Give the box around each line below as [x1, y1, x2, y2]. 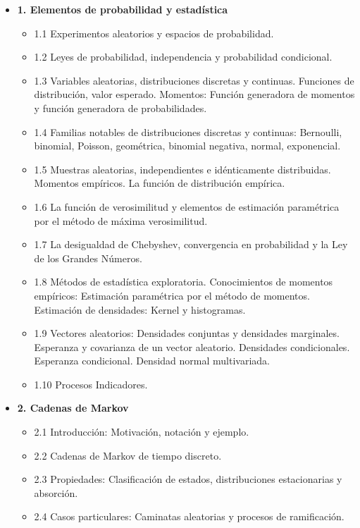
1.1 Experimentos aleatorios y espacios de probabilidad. [34, 25, 274, 40]
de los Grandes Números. [34, 250, 142, 265]
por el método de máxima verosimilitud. [34, 213, 208, 228]
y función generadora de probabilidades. [34, 100, 207, 115]
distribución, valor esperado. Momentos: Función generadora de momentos [34, 87, 355, 102]
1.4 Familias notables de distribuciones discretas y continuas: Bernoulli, [34, 124, 342, 139]
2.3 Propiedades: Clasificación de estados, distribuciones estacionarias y [34, 472, 342, 486]
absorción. [34, 485, 78, 500]
